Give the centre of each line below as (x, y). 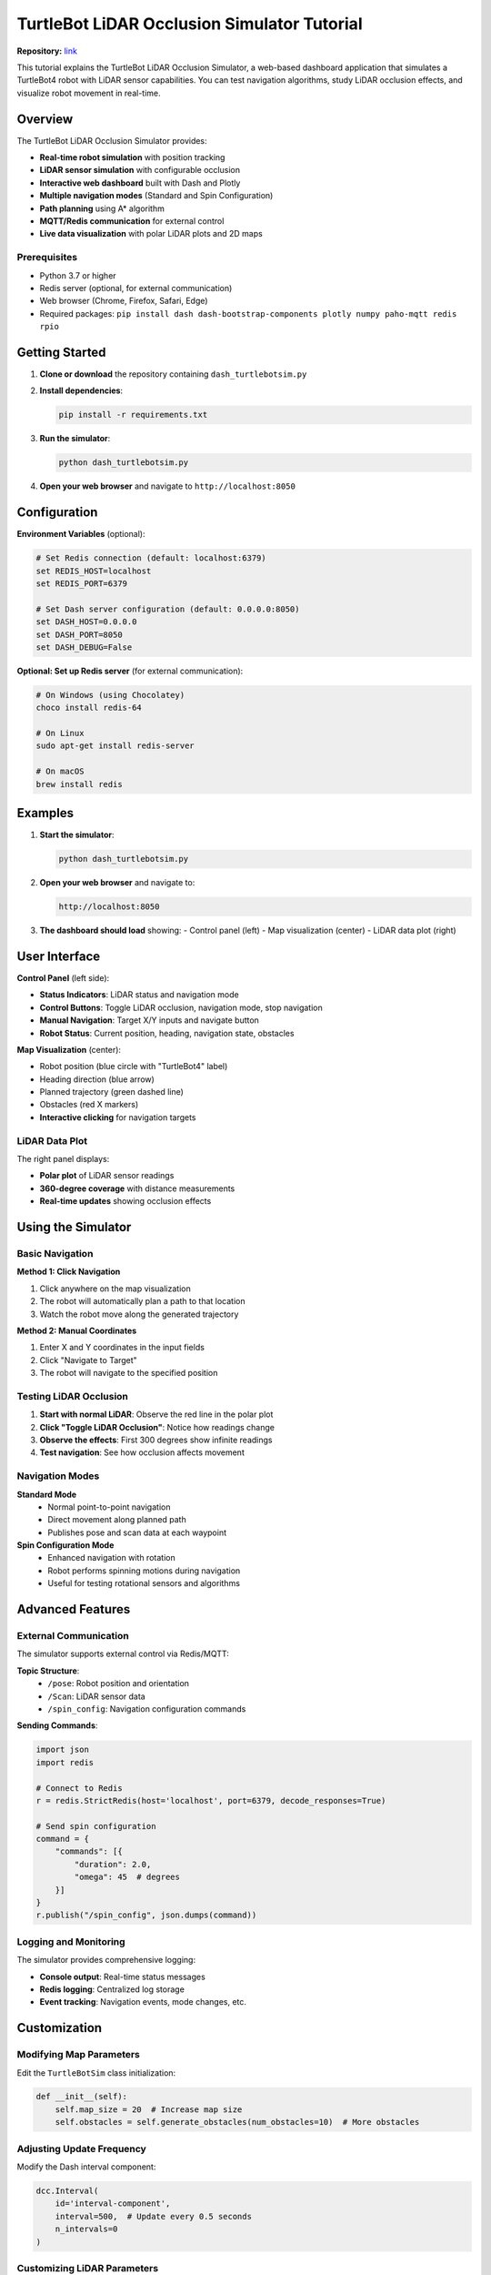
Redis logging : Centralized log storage (112, 1989)
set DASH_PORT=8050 (79, 634)
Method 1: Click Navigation (69, 1272)
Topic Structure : (48, 1671)
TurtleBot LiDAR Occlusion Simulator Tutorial (190, 24)
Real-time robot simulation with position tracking (132, 157)
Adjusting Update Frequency (82, 2149)
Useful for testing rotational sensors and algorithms (144, 1583)
